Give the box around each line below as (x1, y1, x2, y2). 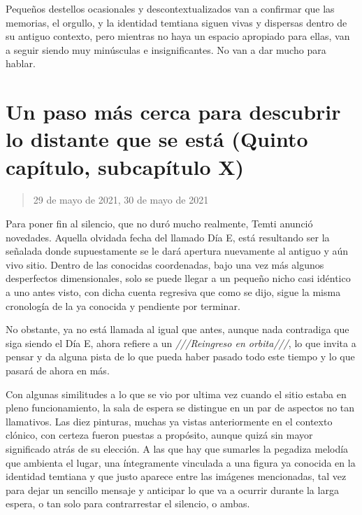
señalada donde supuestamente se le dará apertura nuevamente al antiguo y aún (6, 244, 349, 258)
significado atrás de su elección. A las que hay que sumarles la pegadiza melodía (6, 441, 349, 456)
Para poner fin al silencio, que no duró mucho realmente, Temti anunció (6, 216, 313, 231)
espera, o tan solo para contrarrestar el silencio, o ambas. (6, 496, 250, 511)
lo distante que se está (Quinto (6, 125, 308, 153)
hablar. (6, 56, 36, 71)
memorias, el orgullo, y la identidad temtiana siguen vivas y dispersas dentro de (6, 15, 347, 29)
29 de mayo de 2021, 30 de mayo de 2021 (33, 192, 209, 207)
